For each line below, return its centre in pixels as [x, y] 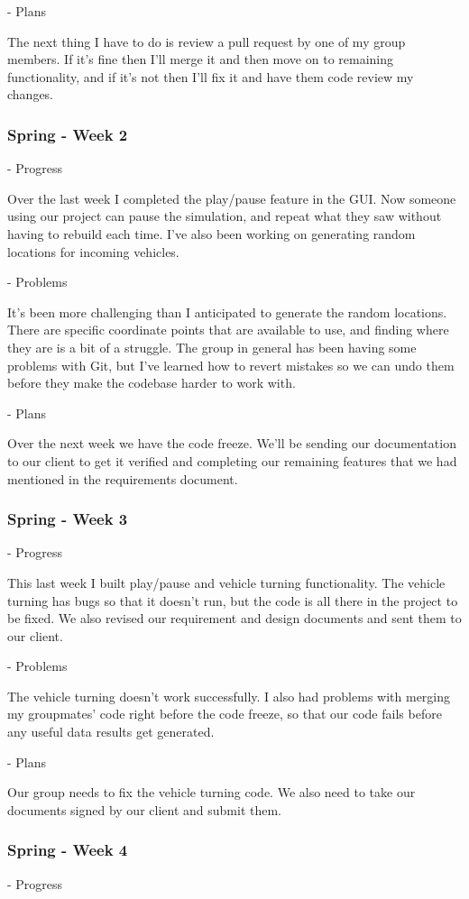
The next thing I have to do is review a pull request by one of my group [207, 41]
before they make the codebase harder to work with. [152, 383]
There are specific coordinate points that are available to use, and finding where [228, 330]
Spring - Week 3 [68, 519]
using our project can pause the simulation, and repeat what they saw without [225, 216]
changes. [31, 94]
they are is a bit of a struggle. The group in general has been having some [212, 347]
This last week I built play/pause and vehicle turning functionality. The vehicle [226, 582]
